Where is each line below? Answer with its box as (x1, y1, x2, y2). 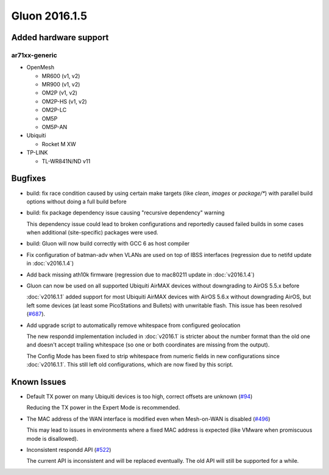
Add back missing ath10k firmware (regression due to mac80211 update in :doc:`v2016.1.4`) (26, 271, 255, 278)
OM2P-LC (41, 107, 67, 114)
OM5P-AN (41, 124, 68, 131)
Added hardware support (11, 32, 109, 43)
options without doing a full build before (26, 198, 127, 205)
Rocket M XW (41, 140, 76, 147)
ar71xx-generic (11, 51, 57, 59)
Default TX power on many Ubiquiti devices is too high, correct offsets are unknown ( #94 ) (26, 393, 253, 400)
